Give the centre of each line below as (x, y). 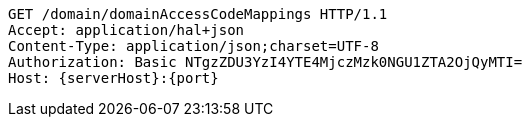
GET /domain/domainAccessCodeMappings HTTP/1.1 (198, 14)
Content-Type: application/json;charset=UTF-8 (193, 46)
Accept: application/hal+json (126, 30)
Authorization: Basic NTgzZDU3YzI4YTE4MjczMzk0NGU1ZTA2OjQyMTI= (265, 62)
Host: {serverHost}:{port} (113, 78)
